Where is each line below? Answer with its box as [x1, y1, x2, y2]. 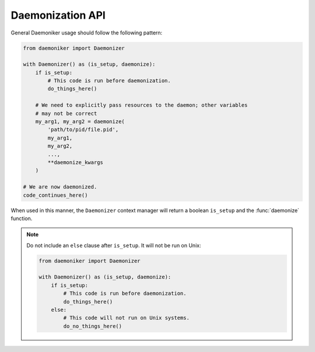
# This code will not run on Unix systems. [63, 315, 190, 321]
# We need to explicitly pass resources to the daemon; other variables [35, 102, 248, 109]
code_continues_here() [23, 191, 88, 198]
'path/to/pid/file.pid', [47, 126, 119, 133]
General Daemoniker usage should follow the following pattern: [10, 29, 163, 36]
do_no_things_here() [63, 323, 123, 329]
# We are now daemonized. [23, 184, 97, 190]
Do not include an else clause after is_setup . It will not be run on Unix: [26, 242, 201, 249]
